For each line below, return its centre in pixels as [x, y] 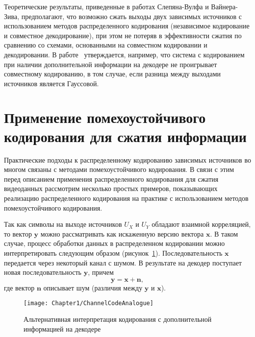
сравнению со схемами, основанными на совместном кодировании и [106, 45]
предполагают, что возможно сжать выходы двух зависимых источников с [132, 16]
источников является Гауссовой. [51, 83]
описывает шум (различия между [93, 287]
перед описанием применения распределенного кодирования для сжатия [111, 179]
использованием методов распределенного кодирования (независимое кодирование [127, 26]
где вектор [19, 287]
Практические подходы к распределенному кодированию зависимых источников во [127, 159]
